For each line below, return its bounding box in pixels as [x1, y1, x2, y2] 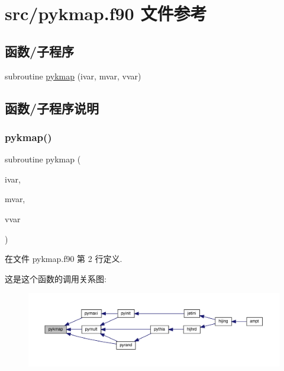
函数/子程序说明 [5, 98, 99, 117]
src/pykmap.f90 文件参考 [5, 1, 207, 25]
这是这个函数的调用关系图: [5, 272, 106, 284]
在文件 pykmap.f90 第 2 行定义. [5, 252, 122, 265]
